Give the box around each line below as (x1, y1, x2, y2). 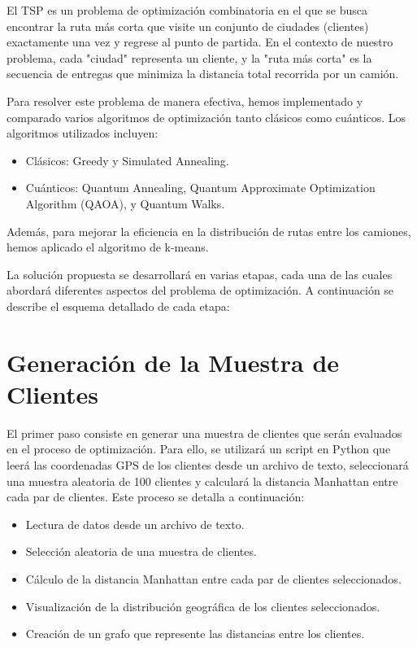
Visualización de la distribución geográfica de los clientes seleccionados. (25, 597, 380, 614)
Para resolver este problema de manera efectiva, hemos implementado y (7, 92, 363, 109)
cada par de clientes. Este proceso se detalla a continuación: (7, 488, 305, 505)
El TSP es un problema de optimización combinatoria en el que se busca (7, 2, 368, 18)
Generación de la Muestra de (7, 345, 340, 378)
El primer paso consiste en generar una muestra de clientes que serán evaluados (7, 424, 402, 441)
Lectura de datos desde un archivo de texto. (25, 515, 245, 532)
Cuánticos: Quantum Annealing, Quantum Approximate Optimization (25, 179, 376, 196)
